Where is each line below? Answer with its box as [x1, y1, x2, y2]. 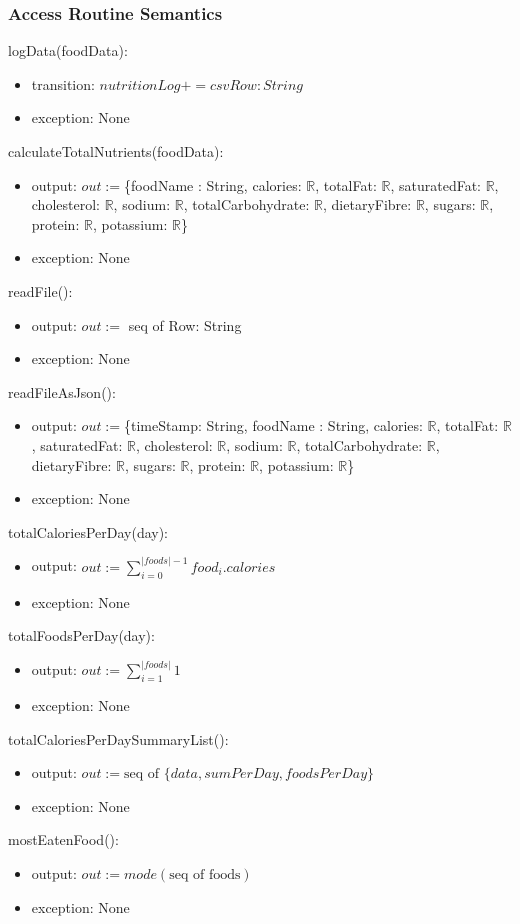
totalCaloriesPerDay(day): [8, 521, 169, 542]
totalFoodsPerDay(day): [8, 625, 155, 646]
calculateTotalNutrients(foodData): [8, 141, 224, 161]
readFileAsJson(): [8, 381, 116, 402]
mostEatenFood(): [8, 829, 119, 850]
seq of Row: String [128, 314, 242, 335]
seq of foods [169, 867, 241, 882]
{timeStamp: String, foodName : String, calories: [124, 415, 423, 436]
